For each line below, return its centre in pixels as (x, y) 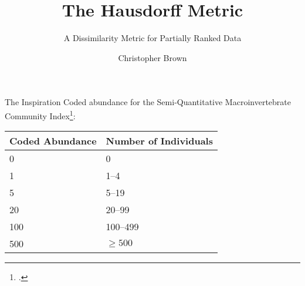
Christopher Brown (152, 57)
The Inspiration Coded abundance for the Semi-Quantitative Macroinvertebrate (148, 102)
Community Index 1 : (40, 115)
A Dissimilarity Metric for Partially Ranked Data (152, 38)
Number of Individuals (159, 141)
